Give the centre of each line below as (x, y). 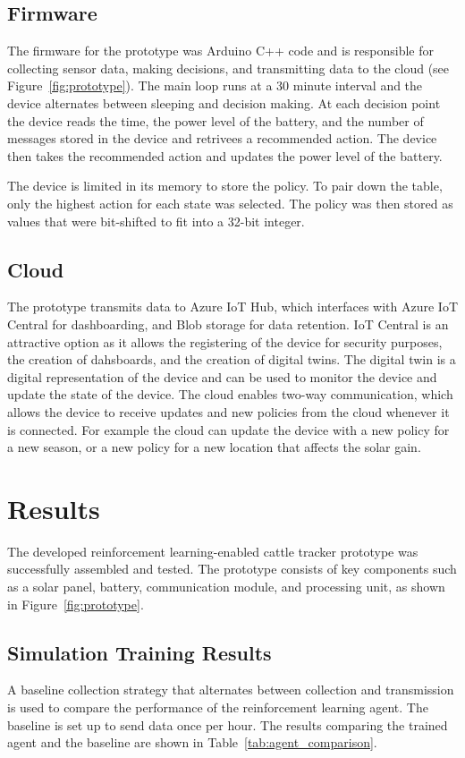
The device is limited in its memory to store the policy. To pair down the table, (225, 186)
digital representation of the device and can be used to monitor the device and (222, 376)
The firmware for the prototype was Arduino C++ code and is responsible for (220, 51)
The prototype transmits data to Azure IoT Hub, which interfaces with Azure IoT (233, 307)
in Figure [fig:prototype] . (76, 604)
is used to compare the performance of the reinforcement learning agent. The (218, 707)
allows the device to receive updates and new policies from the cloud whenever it (228, 411)
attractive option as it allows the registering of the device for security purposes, (225, 341)
